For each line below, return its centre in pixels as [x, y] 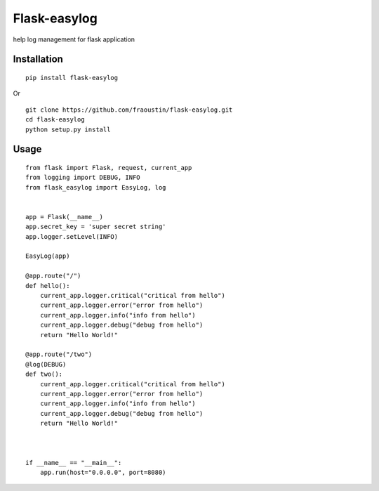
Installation [38, 59]
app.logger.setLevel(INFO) [72, 236]
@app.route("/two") [59, 354]
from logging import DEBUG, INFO [83, 178]
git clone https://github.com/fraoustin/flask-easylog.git [129, 110]
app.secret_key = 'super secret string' [96, 227]
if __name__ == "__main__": [74, 463]
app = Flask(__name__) [65, 217]
